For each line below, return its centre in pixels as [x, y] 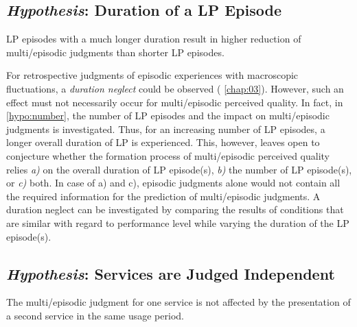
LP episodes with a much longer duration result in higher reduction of [154, 39]
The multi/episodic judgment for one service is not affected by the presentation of [178, 302]
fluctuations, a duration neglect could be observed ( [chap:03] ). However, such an [175, 88]
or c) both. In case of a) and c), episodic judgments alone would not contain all [173, 183]
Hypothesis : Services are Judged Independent [171, 273]
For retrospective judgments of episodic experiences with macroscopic [152, 75]
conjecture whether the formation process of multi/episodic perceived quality [168, 155]
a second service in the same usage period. [95, 315]
